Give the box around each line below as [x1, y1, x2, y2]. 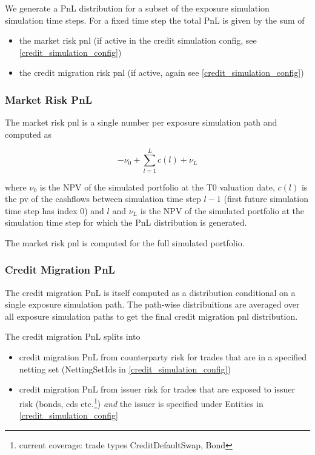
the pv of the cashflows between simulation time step [5, 192, 201, 205]
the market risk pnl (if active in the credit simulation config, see [19, 34, 257, 47]
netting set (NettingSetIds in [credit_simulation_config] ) [19, 362, 231, 375]
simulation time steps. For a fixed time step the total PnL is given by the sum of [5, 13, 305, 26]
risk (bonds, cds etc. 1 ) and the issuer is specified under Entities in [19, 395, 264, 409]
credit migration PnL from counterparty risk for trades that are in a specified [19, 351, 307, 363]
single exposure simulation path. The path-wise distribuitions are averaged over [5, 298, 300, 311]
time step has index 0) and [5, 204, 104, 217]
